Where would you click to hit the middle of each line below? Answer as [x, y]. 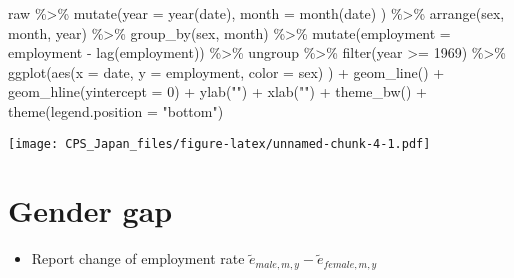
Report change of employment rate [138, 258]
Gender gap [90, 210]
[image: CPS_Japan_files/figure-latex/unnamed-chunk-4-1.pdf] [219, 143]
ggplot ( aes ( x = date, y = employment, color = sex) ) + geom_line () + [226, 71]
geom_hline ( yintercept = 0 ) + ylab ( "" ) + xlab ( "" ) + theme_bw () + [218, 91]
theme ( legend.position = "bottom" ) [116, 110]
